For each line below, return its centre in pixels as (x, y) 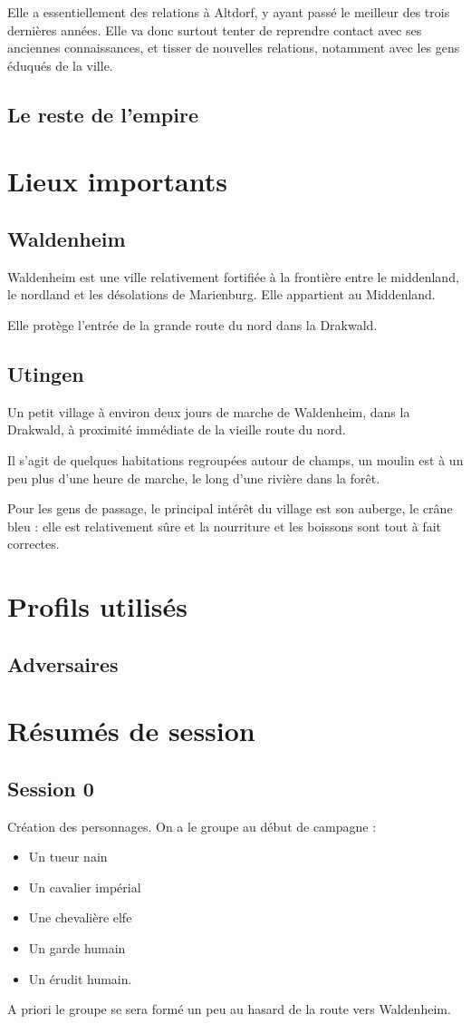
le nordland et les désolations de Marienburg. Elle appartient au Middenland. (221, 294)
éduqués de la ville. (60, 65)
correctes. (34, 544)
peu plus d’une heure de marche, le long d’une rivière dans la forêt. (194, 478)
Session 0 (51, 788)
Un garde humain (77, 947)
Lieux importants (117, 181)
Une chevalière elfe (80, 917)
